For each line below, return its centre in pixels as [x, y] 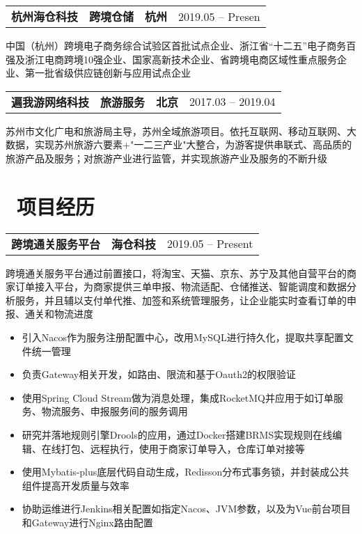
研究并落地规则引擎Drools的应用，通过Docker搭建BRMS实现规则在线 [177, 435]
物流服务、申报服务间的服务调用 [115, 411]
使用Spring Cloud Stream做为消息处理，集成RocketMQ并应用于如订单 [178, 397]
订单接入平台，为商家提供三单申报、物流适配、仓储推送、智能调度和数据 [181, 286]
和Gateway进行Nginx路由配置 [87, 522]
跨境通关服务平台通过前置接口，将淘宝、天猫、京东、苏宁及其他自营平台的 [176, 273]
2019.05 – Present [210, 244]
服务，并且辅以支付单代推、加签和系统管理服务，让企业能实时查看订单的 [181, 300]
